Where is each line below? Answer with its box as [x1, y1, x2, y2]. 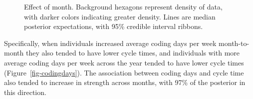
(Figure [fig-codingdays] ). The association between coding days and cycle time [4, 67, 244, 77]
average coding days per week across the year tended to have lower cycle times [4, 57, 244, 67]
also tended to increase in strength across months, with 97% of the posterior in [4, 77, 246, 87]
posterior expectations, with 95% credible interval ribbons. [24, 21, 203, 31]
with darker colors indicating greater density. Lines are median [24, 11, 216, 21]
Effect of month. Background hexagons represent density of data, [24, 1, 223, 11]
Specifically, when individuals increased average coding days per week [4, 37, 217, 48]
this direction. [4, 86, 46, 97]
